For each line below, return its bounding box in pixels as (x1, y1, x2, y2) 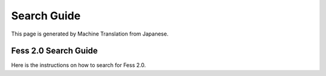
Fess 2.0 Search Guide (11, 46, 98, 56)
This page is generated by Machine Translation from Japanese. (11, 30, 169, 37)
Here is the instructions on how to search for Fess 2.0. (11, 62, 146, 69)
